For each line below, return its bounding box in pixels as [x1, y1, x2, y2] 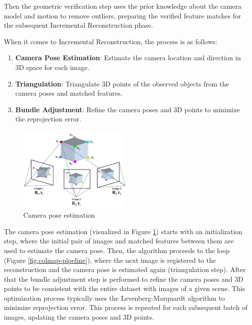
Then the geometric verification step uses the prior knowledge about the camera [4, 1, 241, 11]
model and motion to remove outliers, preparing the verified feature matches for [4, 10, 241, 20]
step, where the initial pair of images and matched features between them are [4, 236, 234, 246]
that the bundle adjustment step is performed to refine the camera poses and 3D [4, 274, 243, 284]
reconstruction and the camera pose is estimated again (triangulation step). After [4, 264, 246, 274]
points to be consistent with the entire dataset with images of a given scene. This [4, 283, 245, 293]
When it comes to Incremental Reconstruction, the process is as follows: [4, 36, 218, 46]
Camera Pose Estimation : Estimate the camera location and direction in [15, 52, 241, 63]
